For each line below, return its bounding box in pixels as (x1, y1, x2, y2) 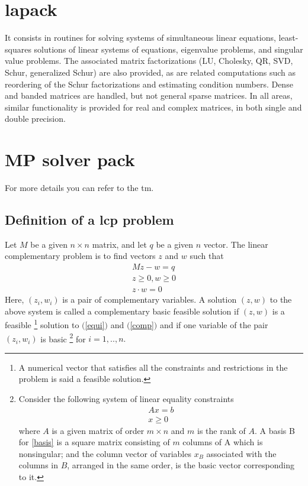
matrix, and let (92, 238, 147, 250)
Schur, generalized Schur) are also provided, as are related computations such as (5, 66, 296, 78)
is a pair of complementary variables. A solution (62, 293, 237, 306)
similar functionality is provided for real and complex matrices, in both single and (5, 101, 302, 113)
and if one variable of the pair (159, 318, 268, 331)
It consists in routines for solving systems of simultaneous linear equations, (5, 31, 276, 44)
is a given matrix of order (52, 424, 145, 436)
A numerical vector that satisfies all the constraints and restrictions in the (18, 361, 288, 373)
